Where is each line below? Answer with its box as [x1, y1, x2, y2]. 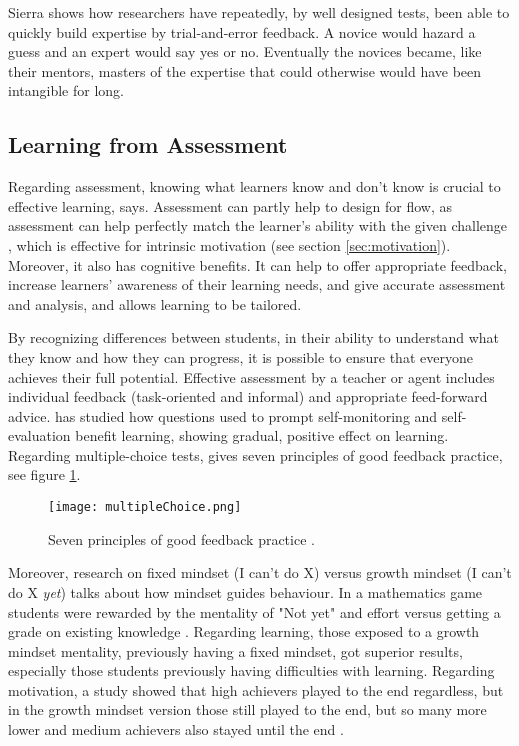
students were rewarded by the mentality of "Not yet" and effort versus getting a [8, 601, 501, 622]
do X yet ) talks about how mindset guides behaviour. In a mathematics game [8, 581, 483, 602]
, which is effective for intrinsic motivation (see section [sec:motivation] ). [8, 234, 451, 255]
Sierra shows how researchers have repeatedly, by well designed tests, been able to [8, 2, 510, 22]
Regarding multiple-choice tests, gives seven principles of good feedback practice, [8, 444, 503, 465]
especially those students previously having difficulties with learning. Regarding [8, 660, 495, 681]
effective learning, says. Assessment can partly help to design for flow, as [8, 195, 453, 216]
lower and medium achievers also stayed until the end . [8, 719, 344, 740]
